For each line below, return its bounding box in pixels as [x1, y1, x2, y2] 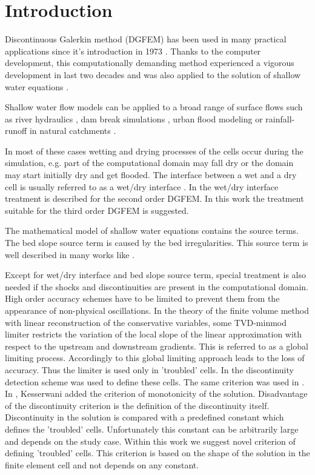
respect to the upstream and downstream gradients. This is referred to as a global [5, 339, 308, 352]
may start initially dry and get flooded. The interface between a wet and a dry [5, 168, 297, 181]
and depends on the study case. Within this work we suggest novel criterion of [5, 434, 296, 447]
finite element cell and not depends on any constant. [5, 458, 199, 471]
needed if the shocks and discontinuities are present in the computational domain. [5, 280, 308, 293]
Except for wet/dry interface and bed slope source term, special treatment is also [5, 268, 306, 281]
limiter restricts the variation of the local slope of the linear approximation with [5, 328, 302, 340]
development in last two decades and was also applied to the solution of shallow [5, 68, 301, 81]
